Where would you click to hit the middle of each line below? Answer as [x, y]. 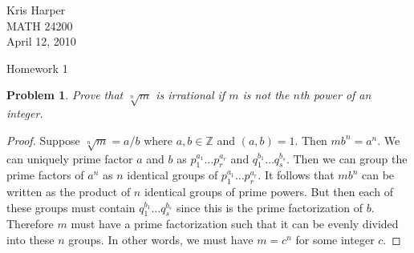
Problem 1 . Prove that [65, 95]
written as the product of [69, 192]
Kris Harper [36, 10]
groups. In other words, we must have [161, 240]
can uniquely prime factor [70, 158]
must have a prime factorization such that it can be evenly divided [235, 224]
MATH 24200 [40, 25]
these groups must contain [71, 207]
